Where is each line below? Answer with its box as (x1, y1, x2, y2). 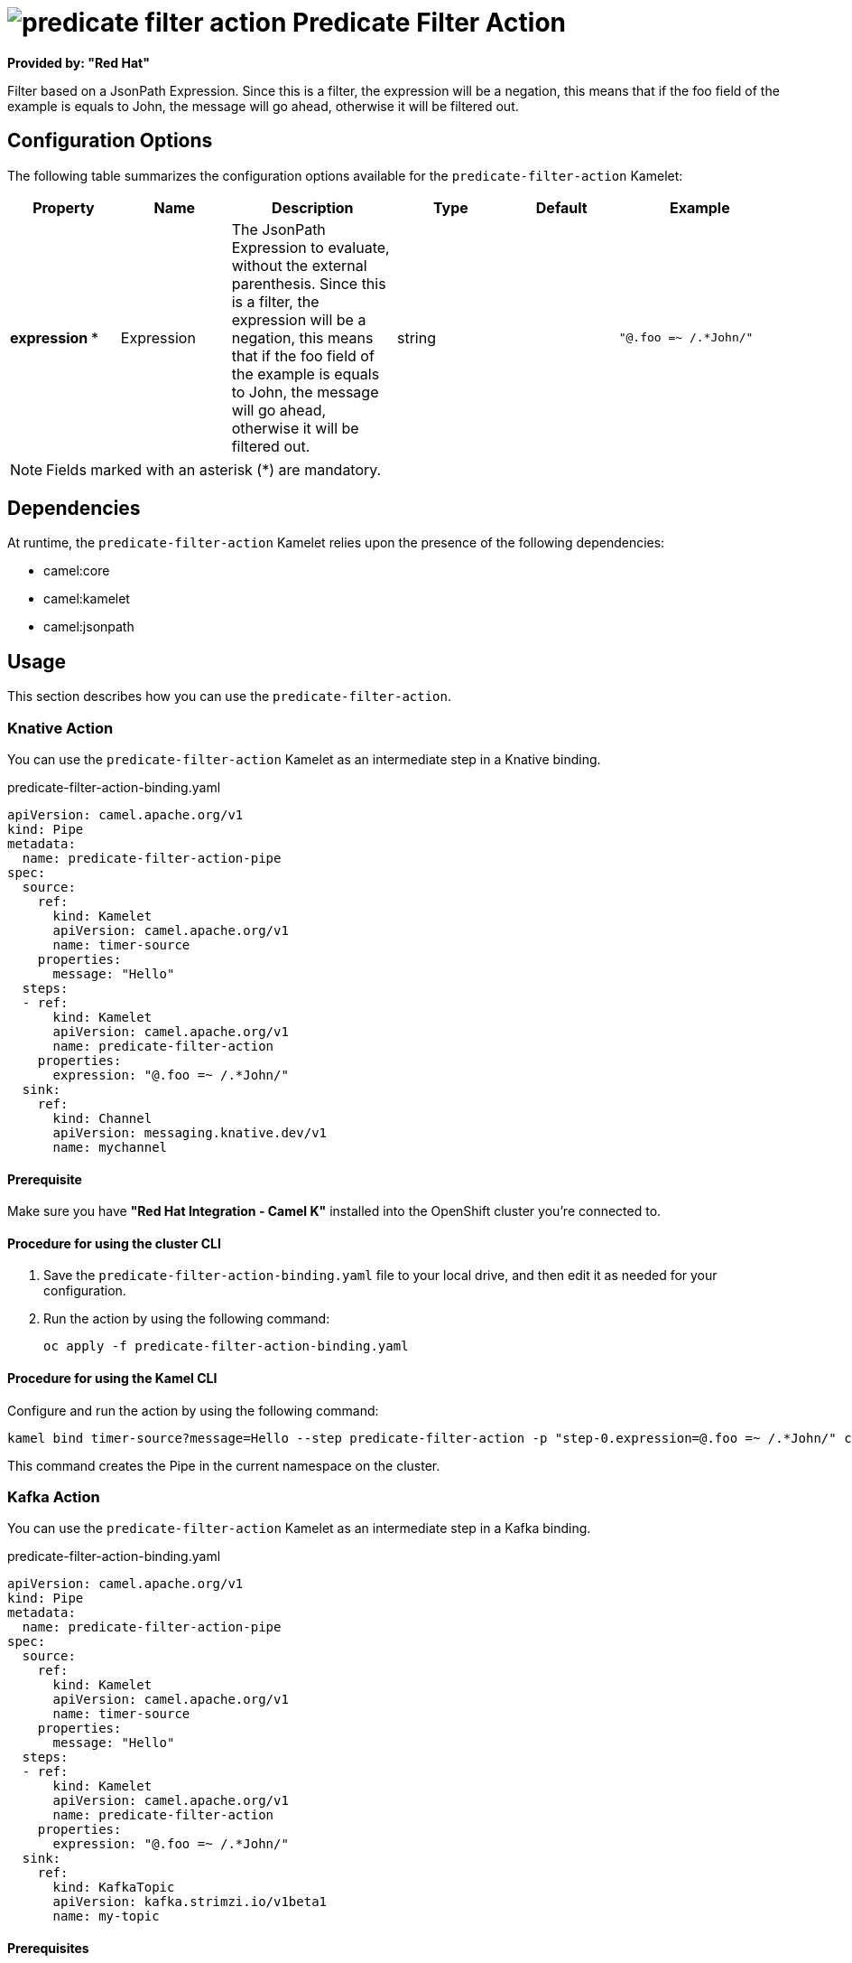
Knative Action (7, 718, 114, 737)
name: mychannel (52, 1140, 168, 1155)
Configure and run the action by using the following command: (7, 1402, 379, 1418)
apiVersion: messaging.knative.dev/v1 (52, 1126, 328, 1141)
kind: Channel (52, 1111, 153, 1126)
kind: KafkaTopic (52, 1880, 175, 1895)
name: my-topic (52, 1909, 160, 1924)
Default (535, 198, 588, 217)
